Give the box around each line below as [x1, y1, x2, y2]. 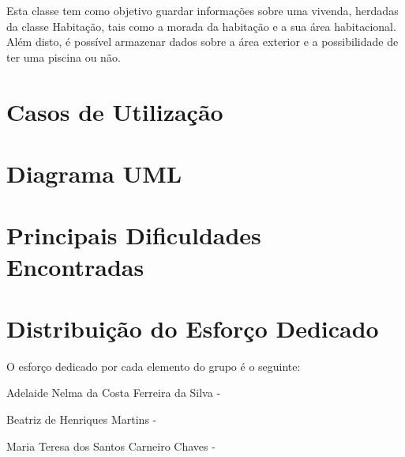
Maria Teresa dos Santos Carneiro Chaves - [6, 437, 216, 454]
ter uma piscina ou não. [6, 48, 121, 65]
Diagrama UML [6, 157, 182, 189]
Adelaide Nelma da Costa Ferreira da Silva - [6, 384, 221, 401]
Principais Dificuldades [6, 219, 261, 251]
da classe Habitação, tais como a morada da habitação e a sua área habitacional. [6, 17, 396, 34]
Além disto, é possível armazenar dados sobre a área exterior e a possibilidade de [6, 33, 399, 50]
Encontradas [6, 250, 144, 282]
